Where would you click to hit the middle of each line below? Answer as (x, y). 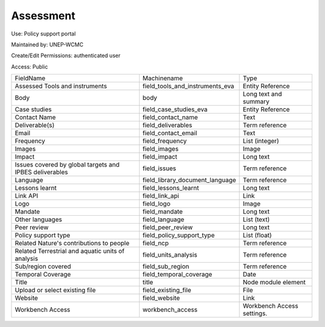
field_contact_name (170, 117)
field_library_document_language (189, 180)
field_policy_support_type (178, 236)
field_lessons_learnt (171, 188)
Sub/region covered (43, 266)
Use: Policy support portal (44, 34)
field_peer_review (167, 227)
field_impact (160, 157)
